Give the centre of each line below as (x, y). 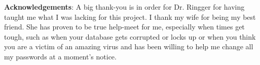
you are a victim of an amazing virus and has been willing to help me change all (129, 46)
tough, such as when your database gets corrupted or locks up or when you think (130, 36)
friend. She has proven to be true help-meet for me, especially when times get (124, 27)
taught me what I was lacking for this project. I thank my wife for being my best (130, 17)
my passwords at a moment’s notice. (60, 56)
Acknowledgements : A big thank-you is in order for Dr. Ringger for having (124, 7)
